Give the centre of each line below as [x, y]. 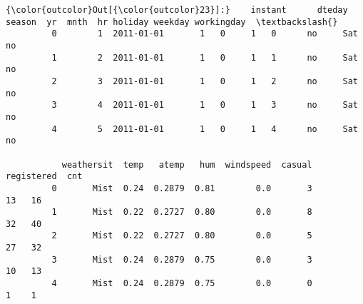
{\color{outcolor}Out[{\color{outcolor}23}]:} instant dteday [177, 10]
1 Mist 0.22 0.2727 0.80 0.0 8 [182, 212]
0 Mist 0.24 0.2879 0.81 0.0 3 [182, 188]
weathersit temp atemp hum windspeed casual [187, 164]
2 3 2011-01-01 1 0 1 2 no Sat [205, 81]
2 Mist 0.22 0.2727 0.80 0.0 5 [182, 236]
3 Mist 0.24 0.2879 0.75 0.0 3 [182, 259]
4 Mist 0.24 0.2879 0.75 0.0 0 [182, 284]
